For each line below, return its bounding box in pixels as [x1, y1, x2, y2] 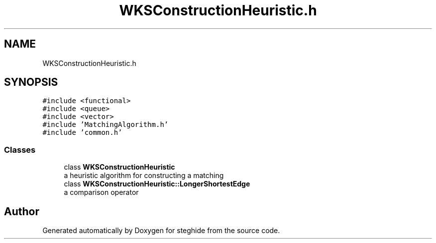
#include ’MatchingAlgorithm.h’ [42, 121, 169, 129]
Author [4, 205, 39, 218]
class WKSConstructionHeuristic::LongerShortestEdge [64, 180, 250, 188]
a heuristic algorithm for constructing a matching [64, 171, 224, 180]
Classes [4, 144, 36, 155]
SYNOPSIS [4, 76, 58, 89]
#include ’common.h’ [42, 128, 122, 137]
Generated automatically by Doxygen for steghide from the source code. [42, 226, 280, 235]
